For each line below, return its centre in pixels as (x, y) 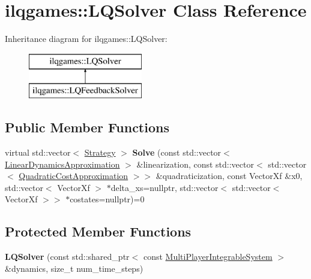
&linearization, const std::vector (195, 164)
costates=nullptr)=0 (107, 199)
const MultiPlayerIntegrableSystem (208, 257)
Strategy (100, 152)
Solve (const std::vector (177, 152)
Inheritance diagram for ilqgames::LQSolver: (86, 39)
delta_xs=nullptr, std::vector (165, 187)
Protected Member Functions (98, 231)
